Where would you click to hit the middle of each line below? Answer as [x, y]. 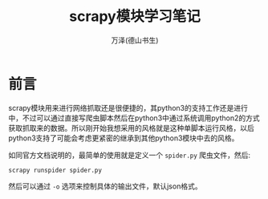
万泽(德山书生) [135, 40]
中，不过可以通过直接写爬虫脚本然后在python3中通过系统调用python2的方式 [134, 118]
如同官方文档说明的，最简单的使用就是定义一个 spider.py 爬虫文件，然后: [130, 155]
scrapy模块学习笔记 [135, 16]
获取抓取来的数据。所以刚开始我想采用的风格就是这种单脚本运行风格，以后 [131, 128]
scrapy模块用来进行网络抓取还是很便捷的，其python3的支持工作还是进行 [128, 108]
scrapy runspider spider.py [55, 170]
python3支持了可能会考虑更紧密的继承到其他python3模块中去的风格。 [124, 138]
